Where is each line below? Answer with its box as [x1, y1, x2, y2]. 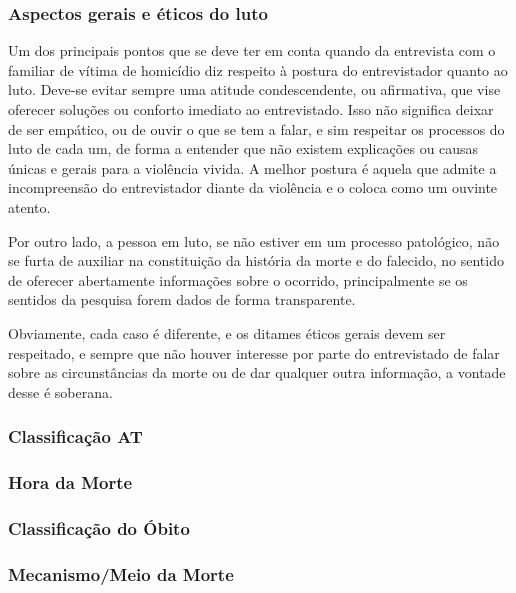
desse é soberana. [8, 381, 113, 402]
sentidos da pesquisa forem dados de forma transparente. [8, 289, 356, 310]
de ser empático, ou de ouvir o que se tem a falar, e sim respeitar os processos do [8, 118, 505, 139]
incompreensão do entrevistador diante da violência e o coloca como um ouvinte [8, 177, 498, 198]
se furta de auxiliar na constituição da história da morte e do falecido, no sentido [8, 250, 504, 271]
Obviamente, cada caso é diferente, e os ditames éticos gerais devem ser [8, 322, 446, 343]
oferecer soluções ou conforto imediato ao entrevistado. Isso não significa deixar [8, 99, 494, 119]
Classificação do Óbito [8, 515, 190, 540]
